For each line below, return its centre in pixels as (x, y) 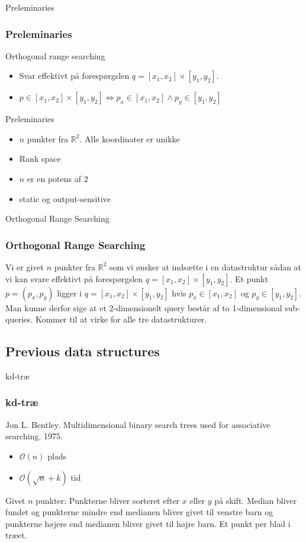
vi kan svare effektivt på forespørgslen (74, 278)
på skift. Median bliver (256, 500)
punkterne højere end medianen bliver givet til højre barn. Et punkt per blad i (148, 523)
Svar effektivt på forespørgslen (74, 76)
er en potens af (54, 178)
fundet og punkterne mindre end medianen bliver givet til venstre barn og (139, 512)
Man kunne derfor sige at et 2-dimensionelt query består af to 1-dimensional (144, 307)
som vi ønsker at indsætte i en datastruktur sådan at (206, 266)
